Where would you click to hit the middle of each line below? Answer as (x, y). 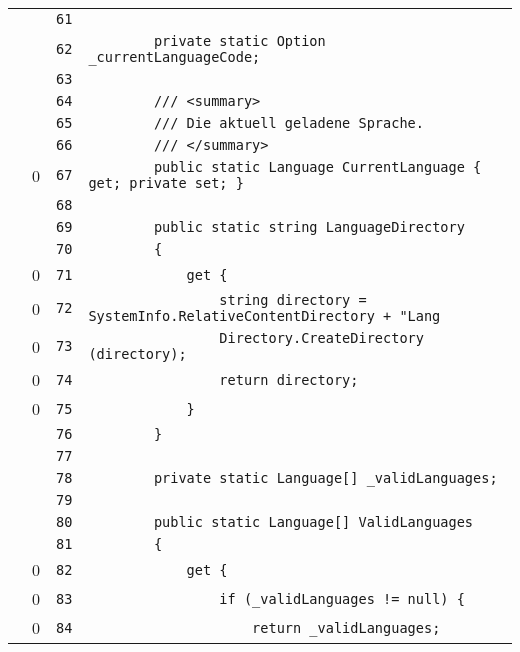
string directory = (293, 300)
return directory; (289, 379)
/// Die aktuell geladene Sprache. (288, 123)
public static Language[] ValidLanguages (313, 522)
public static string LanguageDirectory (309, 227)
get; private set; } (166, 183)
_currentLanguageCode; (174, 57)
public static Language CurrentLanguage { (317, 167)
